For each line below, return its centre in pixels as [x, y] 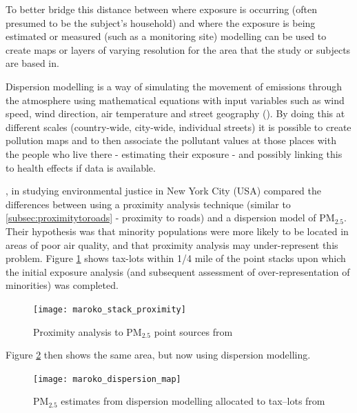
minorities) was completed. [62, 285]
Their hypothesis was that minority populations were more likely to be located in [177, 231]
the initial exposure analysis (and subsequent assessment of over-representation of [178, 271]
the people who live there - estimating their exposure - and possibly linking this [174, 153]
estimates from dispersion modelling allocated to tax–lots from [193, 401]
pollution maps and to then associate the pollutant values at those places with [171, 140]
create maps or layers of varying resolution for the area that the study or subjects [178, 49]
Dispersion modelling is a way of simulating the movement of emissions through [174, 86]
